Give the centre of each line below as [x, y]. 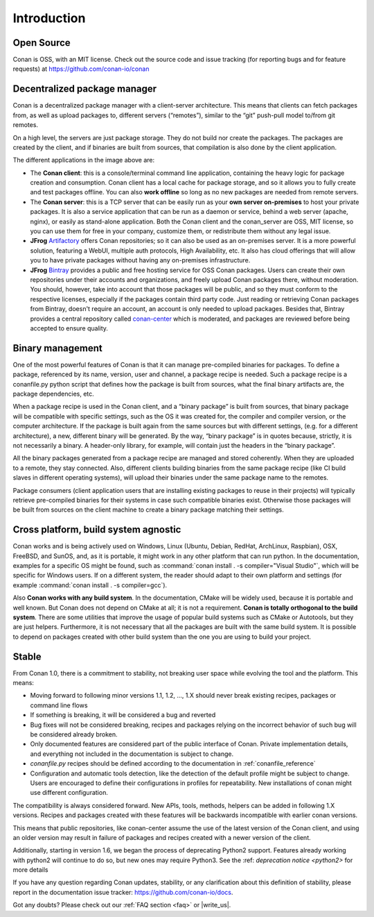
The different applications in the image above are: [84, 160]
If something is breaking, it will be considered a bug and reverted [123, 715]
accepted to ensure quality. [69, 328]
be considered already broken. [74, 734]
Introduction [49, 18]
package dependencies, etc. [54, 394]
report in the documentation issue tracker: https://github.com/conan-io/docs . [123, 892]
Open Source [42, 43]
